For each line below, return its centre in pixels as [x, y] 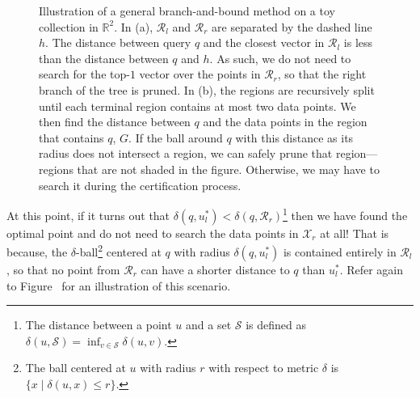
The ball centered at [76, 368]
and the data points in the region [285, 122]
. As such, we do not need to [280, 58]
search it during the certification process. [140, 185]
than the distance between [104, 58]
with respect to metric [264, 368]
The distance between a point [99, 325]
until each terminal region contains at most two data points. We [197, 106]
